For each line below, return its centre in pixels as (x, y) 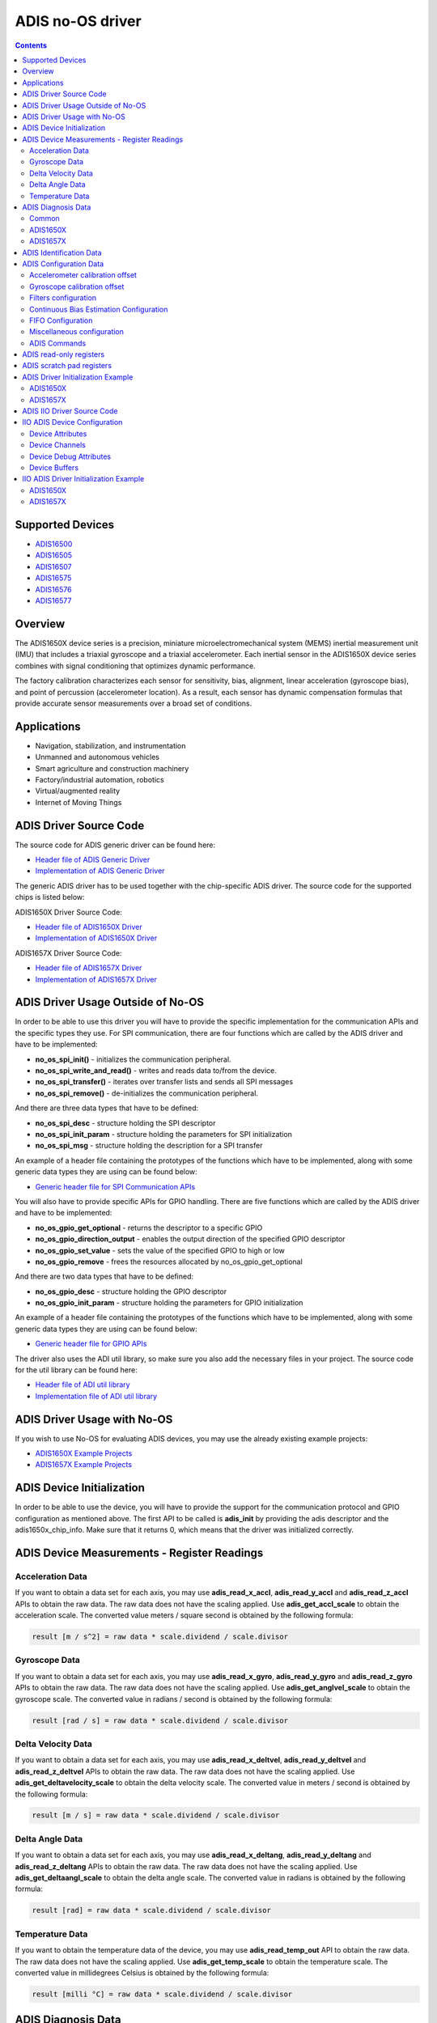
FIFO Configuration (61, 320)
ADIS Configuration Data (63, 264)
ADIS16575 (53, 578)
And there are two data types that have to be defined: (104, 1277)
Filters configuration (63, 298)
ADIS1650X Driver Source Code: (69, 912)
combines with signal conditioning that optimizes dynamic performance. (135, 666)
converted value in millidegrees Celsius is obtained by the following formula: (142, 1972)
